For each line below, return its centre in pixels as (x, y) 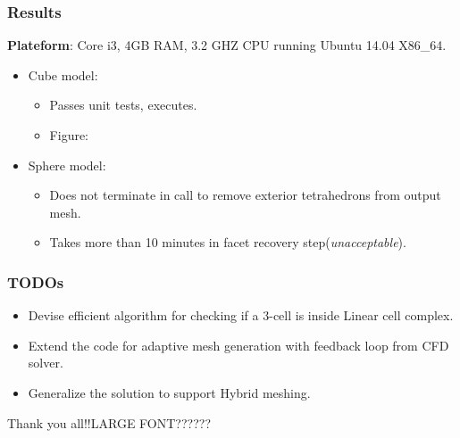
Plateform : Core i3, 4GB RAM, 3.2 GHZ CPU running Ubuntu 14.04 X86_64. (227, 45)
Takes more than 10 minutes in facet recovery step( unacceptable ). (228, 242)
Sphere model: (67, 165)
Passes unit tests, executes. (123, 105)
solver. (46, 363)
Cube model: (63, 74)
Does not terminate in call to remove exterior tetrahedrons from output (245, 195)
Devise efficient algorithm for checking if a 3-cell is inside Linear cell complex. (241, 315)
